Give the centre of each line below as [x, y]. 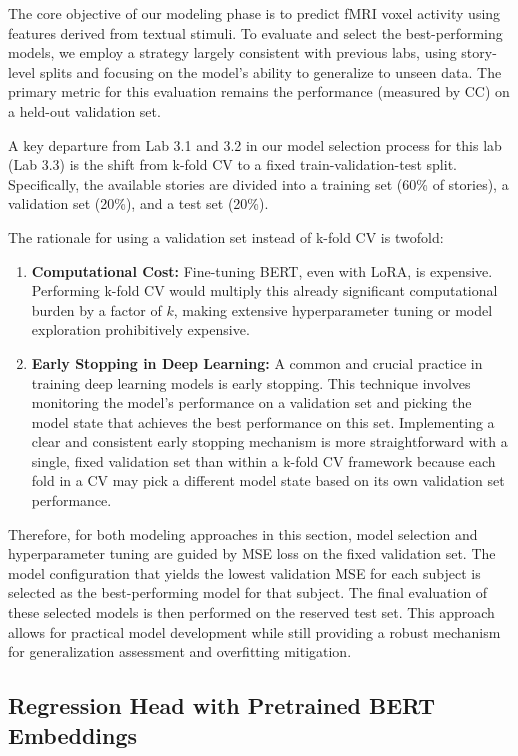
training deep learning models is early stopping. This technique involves [251, 382]
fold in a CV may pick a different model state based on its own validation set [268, 480]
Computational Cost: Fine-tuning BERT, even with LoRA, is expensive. [262, 270]
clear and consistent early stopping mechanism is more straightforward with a [269, 441]
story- [479, 52]
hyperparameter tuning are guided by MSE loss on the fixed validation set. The [252, 553]
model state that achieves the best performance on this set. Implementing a [263, 421]
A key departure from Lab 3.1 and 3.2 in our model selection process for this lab [255, 144]
